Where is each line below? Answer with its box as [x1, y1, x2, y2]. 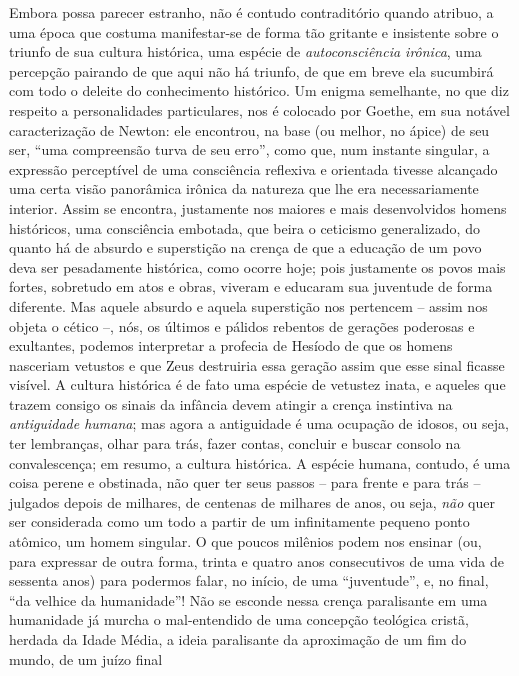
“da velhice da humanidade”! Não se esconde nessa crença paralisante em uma [9, 589, 488, 610]
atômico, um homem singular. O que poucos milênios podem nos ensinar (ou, [9, 531, 482, 552]
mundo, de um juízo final [9, 648, 163, 669]
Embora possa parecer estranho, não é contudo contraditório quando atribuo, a [9, 2, 494, 22]
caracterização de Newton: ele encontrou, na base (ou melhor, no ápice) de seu [9, 119, 490, 140]
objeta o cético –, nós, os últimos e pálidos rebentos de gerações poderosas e [9, 315, 475, 336]
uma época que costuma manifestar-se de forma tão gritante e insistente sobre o [9, 21, 499, 42]
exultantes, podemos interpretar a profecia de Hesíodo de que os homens [9, 335, 453, 356]
